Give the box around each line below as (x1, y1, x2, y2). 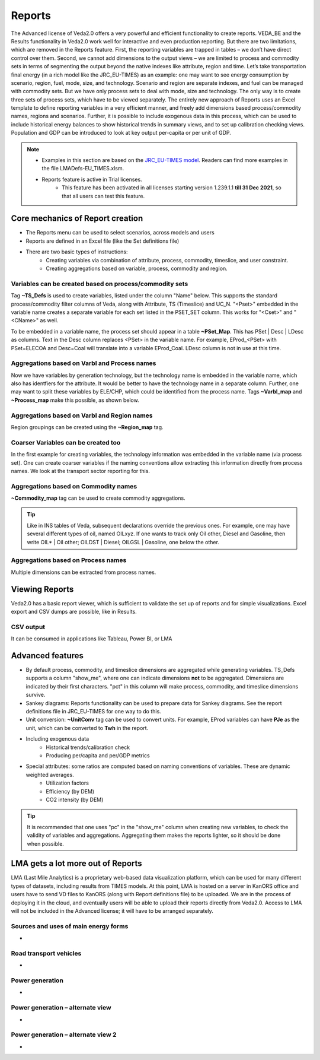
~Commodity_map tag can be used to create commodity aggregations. (11, 494, 186, 502)
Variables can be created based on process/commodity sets (11, 280, 188, 288)
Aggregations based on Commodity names (11, 482, 137, 490)
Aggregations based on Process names (11, 556, 127, 564)
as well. (40, 317, 59, 324)
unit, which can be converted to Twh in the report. (25, 724, 149, 731)
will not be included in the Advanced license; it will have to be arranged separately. (11, 907, 213, 914)
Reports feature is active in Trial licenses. (41, 176, 142, 183)
